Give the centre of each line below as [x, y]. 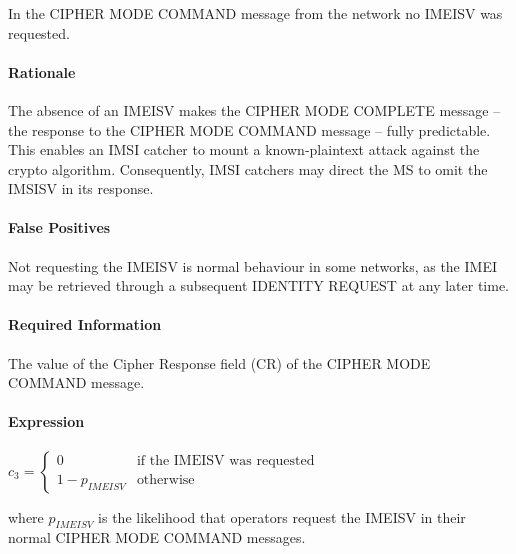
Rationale [42, 71]
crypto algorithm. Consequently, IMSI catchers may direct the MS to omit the [248, 168]
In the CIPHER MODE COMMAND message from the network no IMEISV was [255, 12]
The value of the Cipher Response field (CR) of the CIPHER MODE [219, 362]
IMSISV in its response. [81, 188]
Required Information [85, 324]
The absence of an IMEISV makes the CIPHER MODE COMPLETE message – [254, 109]
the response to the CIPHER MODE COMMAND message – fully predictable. [249, 129]
